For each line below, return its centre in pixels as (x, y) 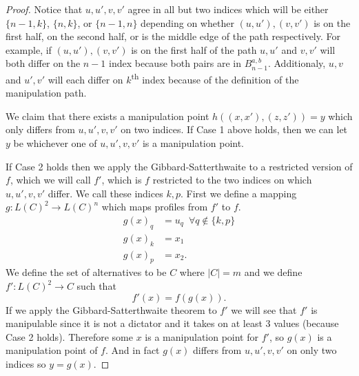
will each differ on (85, 79)
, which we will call (50, 180)
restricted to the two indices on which (232, 180)
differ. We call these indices (105, 193)
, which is (122, 180)
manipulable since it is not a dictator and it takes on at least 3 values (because (172, 323)
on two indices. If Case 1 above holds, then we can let (234, 129)
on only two (312, 350)
